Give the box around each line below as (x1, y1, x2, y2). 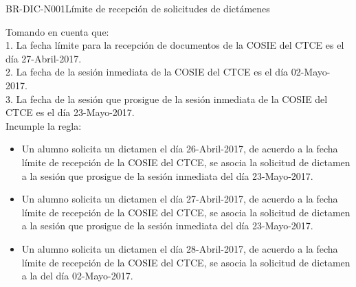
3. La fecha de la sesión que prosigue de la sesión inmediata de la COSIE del (5, 91, 328, 106)
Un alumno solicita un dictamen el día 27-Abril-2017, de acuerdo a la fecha (21, 192, 338, 206)
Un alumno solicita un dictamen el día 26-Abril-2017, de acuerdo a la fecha (21, 141, 338, 156)
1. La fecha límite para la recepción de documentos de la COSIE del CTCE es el (5, 38, 344, 52)
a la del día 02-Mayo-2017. (21, 268, 133, 283)
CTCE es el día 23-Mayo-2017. (5, 105, 135, 119)
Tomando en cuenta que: (5, 24, 109, 38)
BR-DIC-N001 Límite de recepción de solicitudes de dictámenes (5, 1, 270, 15)
